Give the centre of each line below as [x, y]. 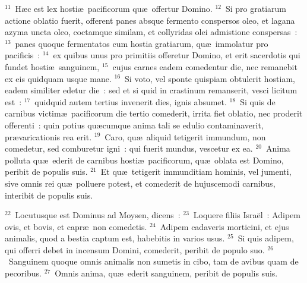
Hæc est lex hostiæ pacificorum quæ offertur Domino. [114, 8]
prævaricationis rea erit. [48, 136]
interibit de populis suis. [49, 195]
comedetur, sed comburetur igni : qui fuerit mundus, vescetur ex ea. [129, 148]
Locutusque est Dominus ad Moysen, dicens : [98, 215]
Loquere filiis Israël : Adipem [247, 215]
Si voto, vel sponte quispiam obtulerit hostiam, [210, 78]
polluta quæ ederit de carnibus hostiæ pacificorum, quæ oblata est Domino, [144, 160]
